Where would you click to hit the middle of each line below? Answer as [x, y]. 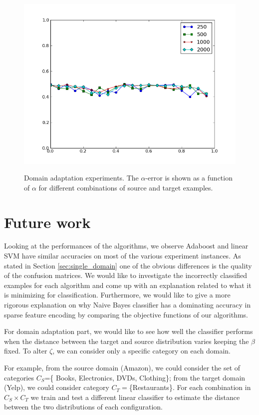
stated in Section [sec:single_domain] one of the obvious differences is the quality [128, 265]
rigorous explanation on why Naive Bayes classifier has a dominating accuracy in [128, 305]
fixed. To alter [26, 351]
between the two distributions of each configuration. [83, 407]
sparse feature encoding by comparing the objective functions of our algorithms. [126, 314]
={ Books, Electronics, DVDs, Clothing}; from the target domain [145, 377]
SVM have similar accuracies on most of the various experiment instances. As [123, 256]
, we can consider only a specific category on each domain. [141, 351]
